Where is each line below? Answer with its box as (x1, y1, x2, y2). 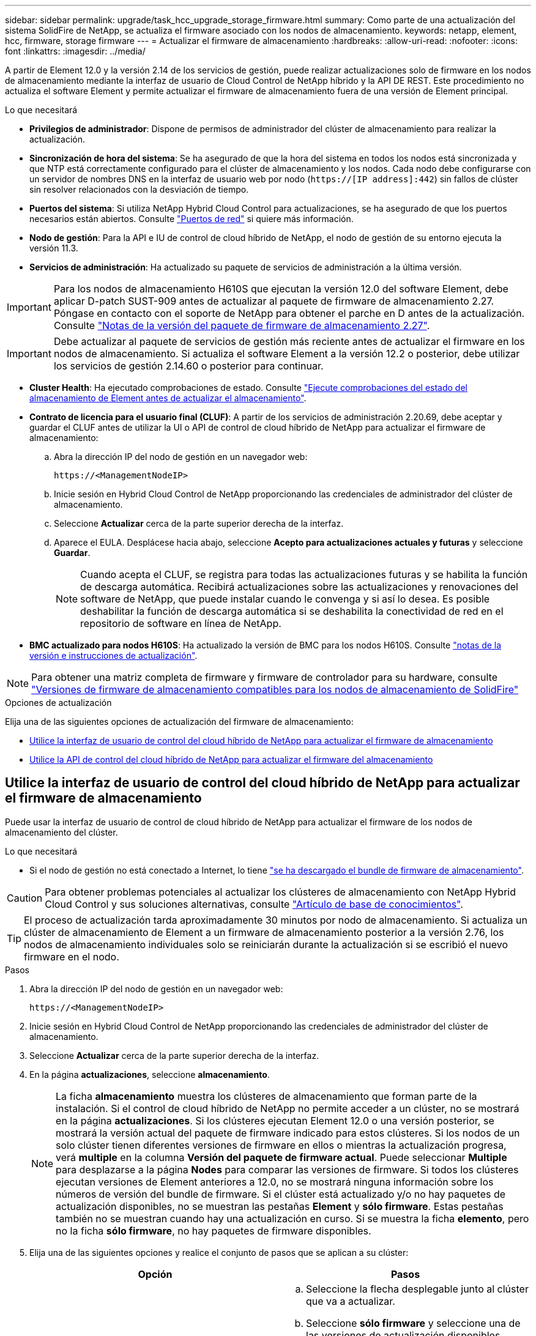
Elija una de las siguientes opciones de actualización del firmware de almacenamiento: (5, 716, 354, 727)
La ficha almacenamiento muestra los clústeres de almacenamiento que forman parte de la (56, 1089, 477, 1102)
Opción (138, 1267, 173, 1280)
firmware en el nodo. (24, 950, 119, 963)
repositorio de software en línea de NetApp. (80, 617, 281, 629)
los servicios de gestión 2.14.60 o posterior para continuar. (53, 360, 324, 372)
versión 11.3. (29, 243, 78, 253)
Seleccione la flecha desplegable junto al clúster (306, 1282, 529, 1295)
